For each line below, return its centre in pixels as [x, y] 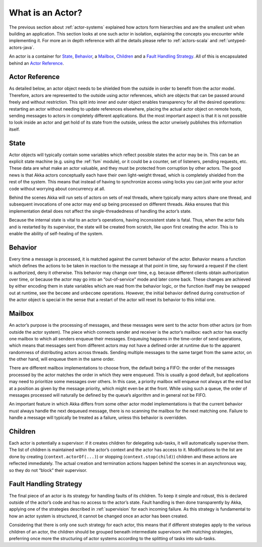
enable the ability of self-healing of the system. [56, 233]
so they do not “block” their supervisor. [48, 470]
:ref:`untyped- [233, 41]
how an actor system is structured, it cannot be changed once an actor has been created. [98, 516]
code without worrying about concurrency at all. [57, 189]
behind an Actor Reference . [36, 63]
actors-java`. [22, 47]
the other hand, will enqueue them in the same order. [62, 359]
